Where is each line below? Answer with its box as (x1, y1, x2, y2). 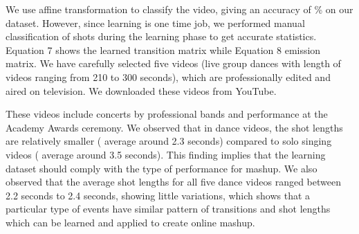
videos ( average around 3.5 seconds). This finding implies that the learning (6, 147, 326, 161)
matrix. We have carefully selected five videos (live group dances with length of (6, 56, 341, 71)
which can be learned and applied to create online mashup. (6, 215, 255, 229)
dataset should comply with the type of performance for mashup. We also (6, 161, 317, 175)
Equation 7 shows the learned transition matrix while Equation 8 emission (6, 42, 321, 57)
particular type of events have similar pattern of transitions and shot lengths (6, 201, 331, 216)
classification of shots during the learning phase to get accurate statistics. (6, 29, 317, 44)
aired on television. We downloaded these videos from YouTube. (6, 83, 277, 98)
